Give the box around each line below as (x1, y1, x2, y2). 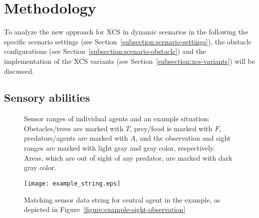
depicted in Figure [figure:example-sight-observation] (24, 204, 186, 215)
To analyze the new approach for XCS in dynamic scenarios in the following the (4, 26, 249, 37)
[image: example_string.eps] (24, 180, 121, 187)
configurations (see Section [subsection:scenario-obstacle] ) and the (4, 46, 206, 56)
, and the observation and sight (135, 133, 231, 143)
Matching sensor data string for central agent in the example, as (24, 194, 221, 205)
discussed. (4, 65, 34, 76)
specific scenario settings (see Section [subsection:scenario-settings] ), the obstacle (4, 36, 252, 46)
